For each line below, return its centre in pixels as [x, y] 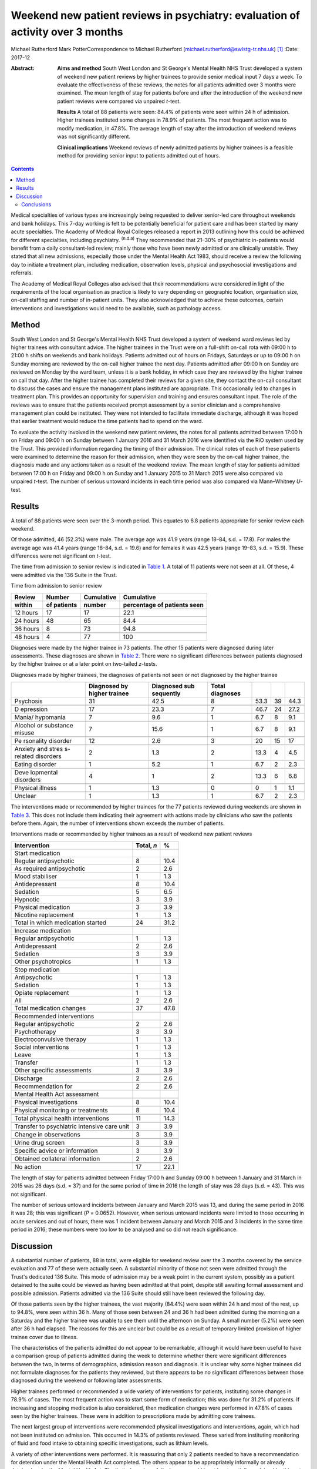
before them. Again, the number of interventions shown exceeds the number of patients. [118, 823]
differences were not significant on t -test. [61, 556]
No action [28, 1166]
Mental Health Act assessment [57, 1094]
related [24, 756]
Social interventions [42, 1047]
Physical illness [36, 788]
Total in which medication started [60, 923]
